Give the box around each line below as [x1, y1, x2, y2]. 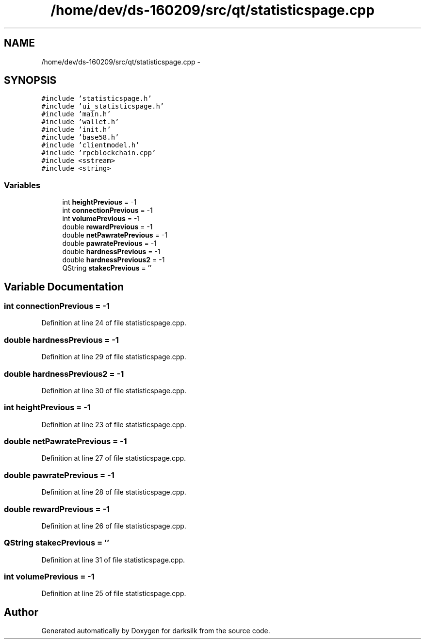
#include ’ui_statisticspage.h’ [41, 102, 164, 111]
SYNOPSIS [4, 74, 57, 87]
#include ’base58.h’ [41, 133, 119, 142]
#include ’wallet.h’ [41, 118, 119, 126]
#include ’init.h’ [41, 126, 111, 134]
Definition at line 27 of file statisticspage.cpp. [41, 454, 186, 463]
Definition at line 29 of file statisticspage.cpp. [41, 353, 186, 361]
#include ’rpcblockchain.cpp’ [41, 149, 156, 157]
